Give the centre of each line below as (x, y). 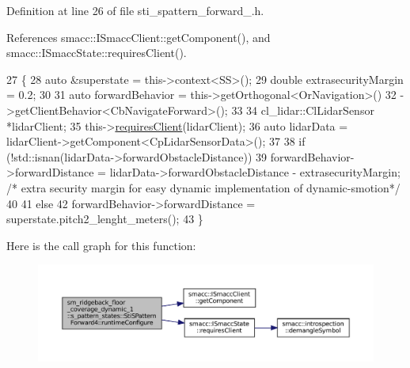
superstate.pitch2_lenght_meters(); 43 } (105, 219)
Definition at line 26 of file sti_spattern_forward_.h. (135, 10)
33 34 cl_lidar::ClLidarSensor (303, 110)
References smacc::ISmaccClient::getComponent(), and (139, 37)
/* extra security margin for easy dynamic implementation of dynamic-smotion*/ (203, 187)
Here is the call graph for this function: (101, 245)
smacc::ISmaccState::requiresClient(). (97, 53)
